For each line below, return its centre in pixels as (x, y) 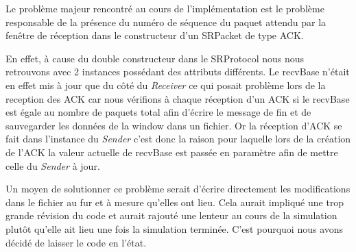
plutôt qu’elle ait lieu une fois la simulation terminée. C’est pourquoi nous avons (175, 228)
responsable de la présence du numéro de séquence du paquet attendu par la (166, 22)
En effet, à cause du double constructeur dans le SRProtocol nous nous (155, 58)
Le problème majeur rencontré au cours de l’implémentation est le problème (165, 8)
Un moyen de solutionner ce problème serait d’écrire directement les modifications (178, 189)
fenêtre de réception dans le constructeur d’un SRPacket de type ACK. (155, 35)
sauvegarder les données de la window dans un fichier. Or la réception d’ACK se (174, 125)
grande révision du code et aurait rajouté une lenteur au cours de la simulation (171, 215)
